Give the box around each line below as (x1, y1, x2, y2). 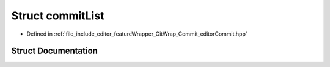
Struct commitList (11, 9, 105, 22)
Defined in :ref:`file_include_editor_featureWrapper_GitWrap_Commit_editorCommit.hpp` (26, 30, 248, 37)
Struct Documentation (11, 46, 98, 56)
